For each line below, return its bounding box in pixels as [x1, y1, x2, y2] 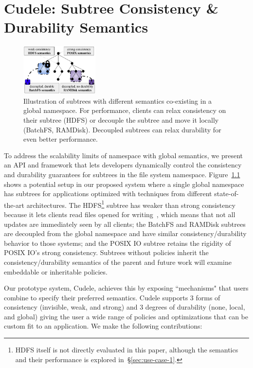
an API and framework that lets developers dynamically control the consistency [4, 160, 242, 170]
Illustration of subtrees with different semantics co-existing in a [23, 95, 212, 106]
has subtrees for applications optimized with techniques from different [4, 188, 212, 199]
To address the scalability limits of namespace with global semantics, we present [4, 150, 243, 160]
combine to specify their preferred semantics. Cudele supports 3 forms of [4, 292, 220, 302]
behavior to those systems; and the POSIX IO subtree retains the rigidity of [4, 238, 231, 248]
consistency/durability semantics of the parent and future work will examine [4, 257, 232, 267]
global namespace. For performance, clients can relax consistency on [23, 105, 226, 115]
